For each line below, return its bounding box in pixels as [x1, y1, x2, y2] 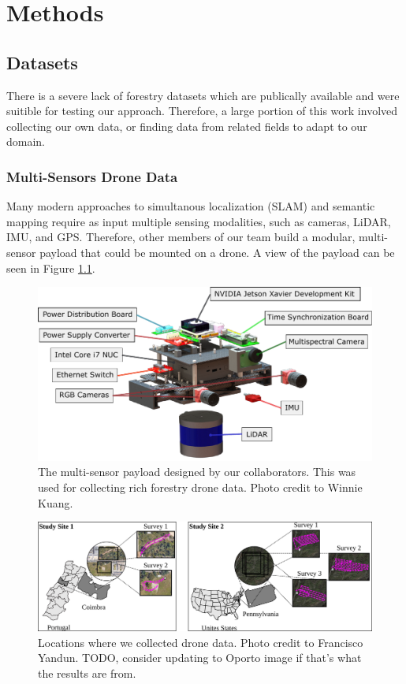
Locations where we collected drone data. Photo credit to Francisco [38, 634, 363, 650]
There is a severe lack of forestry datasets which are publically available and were [6, 87, 400, 103]
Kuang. [38, 494, 73, 511]
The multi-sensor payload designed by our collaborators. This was [38, 463, 356, 480]
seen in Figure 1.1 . [6, 259, 95, 276]
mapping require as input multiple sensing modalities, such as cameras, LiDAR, [6, 213, 391, 229]
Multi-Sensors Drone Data [6, 166, 178, 186]
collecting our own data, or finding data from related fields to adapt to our [6, 117, 367, 134]
